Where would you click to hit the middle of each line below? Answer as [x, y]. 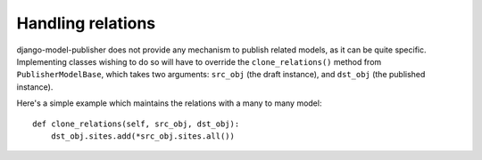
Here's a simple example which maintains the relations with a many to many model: [169, 103]
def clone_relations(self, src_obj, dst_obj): [136, 124]
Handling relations [86, 23]
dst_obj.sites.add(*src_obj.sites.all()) [143, 136]
